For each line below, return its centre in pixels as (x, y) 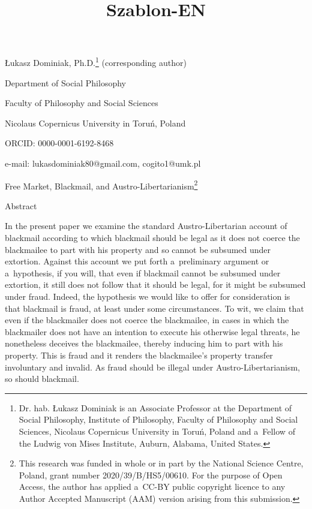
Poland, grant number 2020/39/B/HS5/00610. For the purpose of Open (151, 475)
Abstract (21, 205)
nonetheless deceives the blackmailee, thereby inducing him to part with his (144, 343)
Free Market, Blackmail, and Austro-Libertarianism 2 (101, 185)
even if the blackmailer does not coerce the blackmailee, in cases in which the (147, 320)
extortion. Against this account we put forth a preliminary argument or (137, 261)
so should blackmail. (42, 379)
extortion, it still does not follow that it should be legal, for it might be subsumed (155, 284)
